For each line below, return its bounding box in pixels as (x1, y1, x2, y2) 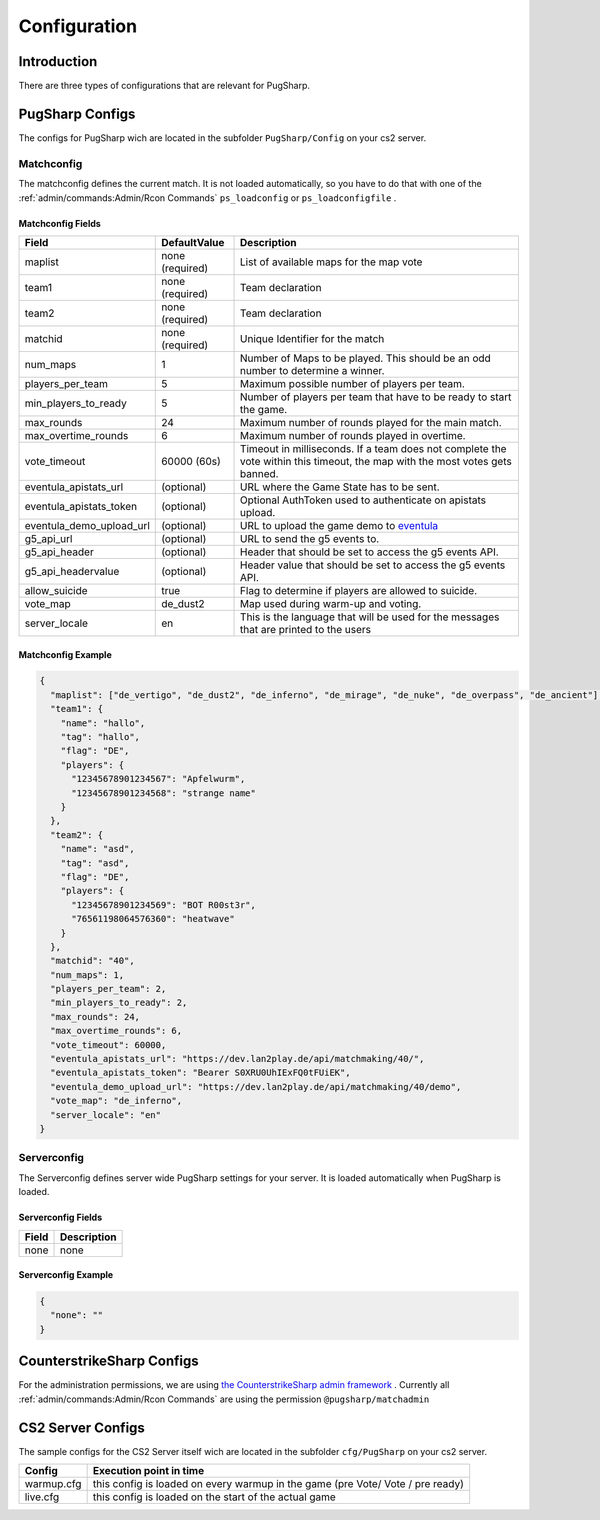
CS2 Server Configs (18, 1419, 145, 1436)
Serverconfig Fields (18, 1211, 103, 1224)
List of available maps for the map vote (240, 255, 423, 269)
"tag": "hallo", (60, 731, 140, 743)
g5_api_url (24, 531, 73, 545)
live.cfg (24, 1490, 60, 1504)
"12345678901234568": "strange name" (71, 787, 257, 799)
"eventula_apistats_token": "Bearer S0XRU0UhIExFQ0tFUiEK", (50, 1067, 351, 1079)
